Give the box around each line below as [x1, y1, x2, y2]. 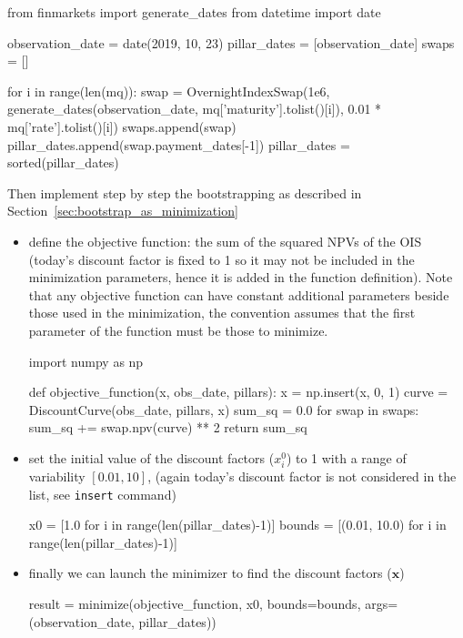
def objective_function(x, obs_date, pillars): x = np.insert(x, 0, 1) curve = [28, 382, 448, 401]
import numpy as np [28, 351, 144, 370]
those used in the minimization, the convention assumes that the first [28, 303, 416, 322]
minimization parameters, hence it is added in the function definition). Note [28, 268, 453, 287]
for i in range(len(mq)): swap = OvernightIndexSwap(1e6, [7, 81, 330, 100]
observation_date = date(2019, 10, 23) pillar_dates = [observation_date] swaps [7, 33, 455, 52]
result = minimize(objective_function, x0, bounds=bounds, [28, 594, 361, 613]
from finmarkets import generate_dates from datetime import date [7, 3, 381, 21]
